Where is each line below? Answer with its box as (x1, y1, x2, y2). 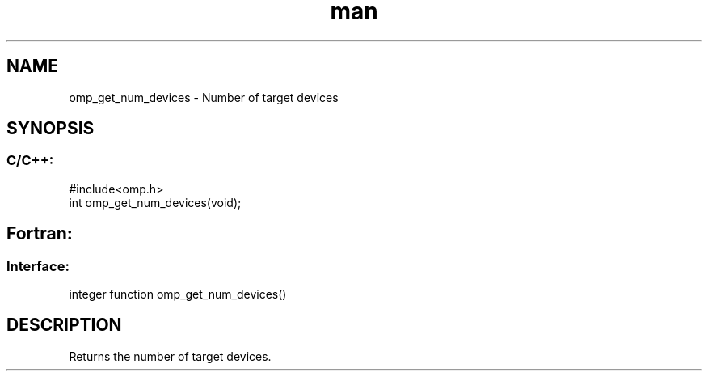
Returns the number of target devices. (69, 349, 272, 363)
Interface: (6, 257, 70, 274)
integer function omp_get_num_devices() (69, 287, 287, 302)
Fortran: (6, 223, 73, 244)
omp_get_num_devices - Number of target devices (69, 90, 339, 104)
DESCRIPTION (6, 315, 122, 336)
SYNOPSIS (6, 118, 95, 139)
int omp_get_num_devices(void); (69, 195, 242, 210)
